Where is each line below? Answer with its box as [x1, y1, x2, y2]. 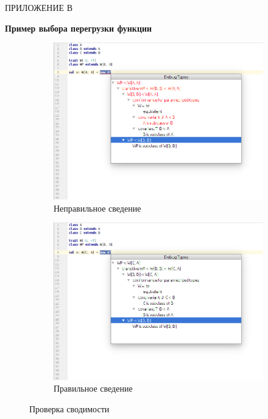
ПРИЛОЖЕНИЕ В [5, 1, 73, 13]
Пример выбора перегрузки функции [5, 21, 152, 34]
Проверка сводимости [29, 402, 110, 415]
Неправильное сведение [54, 201, 141, 214]
